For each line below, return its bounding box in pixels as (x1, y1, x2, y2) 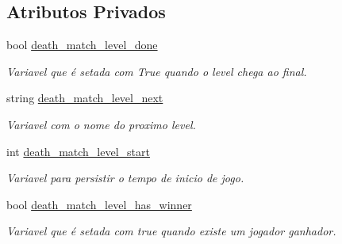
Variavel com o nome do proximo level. (6, 116, 196, 132)
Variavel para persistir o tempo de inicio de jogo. (6, 170, 244, 186)
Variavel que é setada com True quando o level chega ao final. (6, 63, 307, 79)
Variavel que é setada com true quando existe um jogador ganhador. (6, 223, 336, 239)
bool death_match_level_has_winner (6, 196, 192, 212)
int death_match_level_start (6, 143, 150, 159)
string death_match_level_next (6, 90, 163, 106)
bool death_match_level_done (6, 36, 158, 53)
